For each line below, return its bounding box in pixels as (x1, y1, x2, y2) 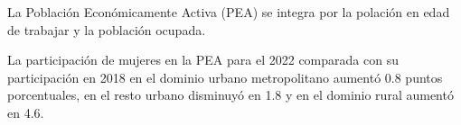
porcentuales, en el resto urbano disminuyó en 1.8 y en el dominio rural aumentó (7, 85, 454, 104)
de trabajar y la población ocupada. (7, 20, 206, 39)
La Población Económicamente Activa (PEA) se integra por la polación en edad (7, 3, 450, 21)
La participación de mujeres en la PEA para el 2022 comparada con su (7, 50, 399, 69)
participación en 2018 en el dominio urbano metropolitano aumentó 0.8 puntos (7, 67, 443, 86)
